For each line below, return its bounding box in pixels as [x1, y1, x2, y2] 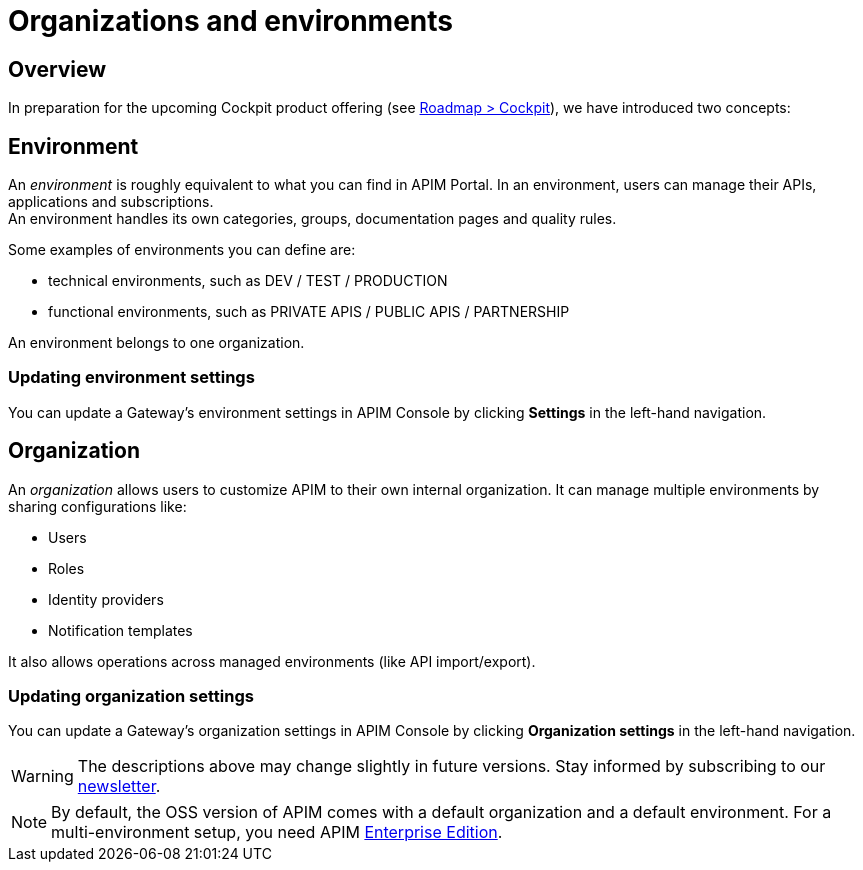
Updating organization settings [8, 685, 254, 706]
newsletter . [77, 776, 161, 797]
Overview [8, 56, 107, 82]
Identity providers [48, 590, 164, 608]
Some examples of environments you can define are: [8, 241, 356, 259]
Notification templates [48, 621, 193, 639]
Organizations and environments [8, 4, 454, 38]
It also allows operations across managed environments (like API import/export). [8, 652, 536, 670]
